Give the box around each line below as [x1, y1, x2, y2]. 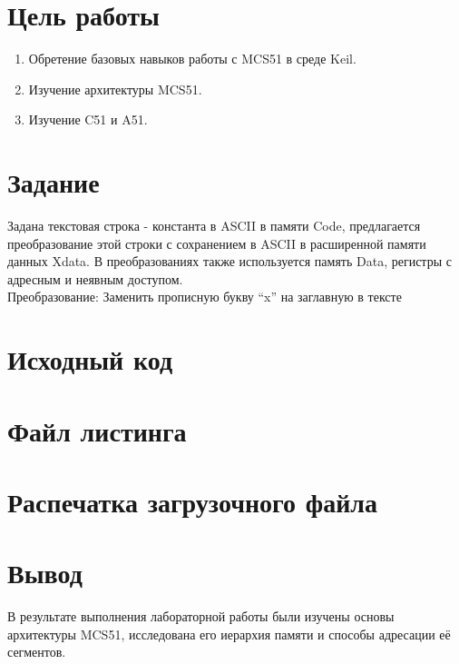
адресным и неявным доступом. [7, 269, 183, 288]
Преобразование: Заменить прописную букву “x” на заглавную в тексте [7, 287, 402, 306]
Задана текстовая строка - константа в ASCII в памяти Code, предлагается [7, 216, 421, 235]
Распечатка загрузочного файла [7, 482, 378, 520]
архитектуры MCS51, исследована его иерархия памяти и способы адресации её [7, 624, 451, 643]
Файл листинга [7, 411, 187, 449]
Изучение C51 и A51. [28, 110, 148, 129]
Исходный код [7, 341, 173, 378]
